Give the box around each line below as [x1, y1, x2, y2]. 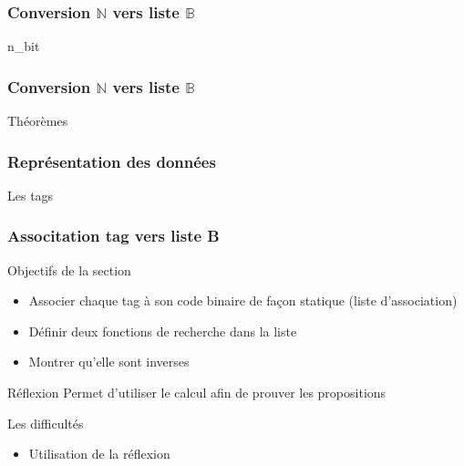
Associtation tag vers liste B [7, 224, 220, 247]
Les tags [7, 185, 54, 204]
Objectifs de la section [7, 260, 131, 279]
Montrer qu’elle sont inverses [28, 352, 190, 371]
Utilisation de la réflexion [28, 444, 170, 463]
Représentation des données [7, 150, 216, 172]
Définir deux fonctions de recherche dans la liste [28, 321, 297, 340]
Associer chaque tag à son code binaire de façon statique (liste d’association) [28, 291, 458, 310]
